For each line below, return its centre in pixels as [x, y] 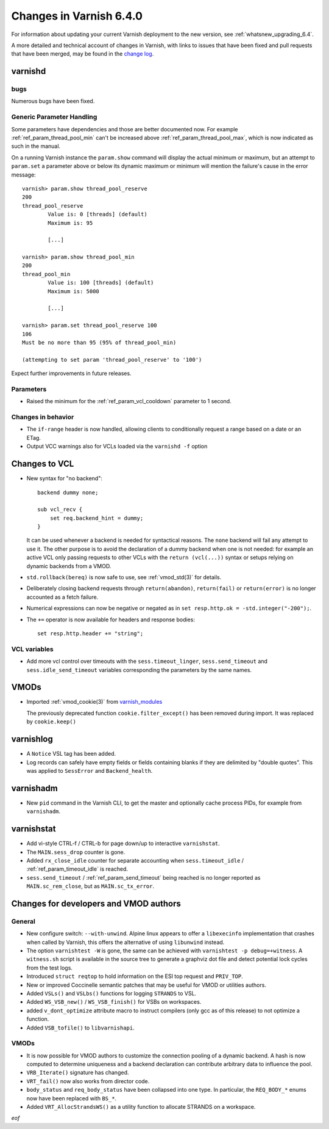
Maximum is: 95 [70, 223]
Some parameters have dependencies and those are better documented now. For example [125, 129]
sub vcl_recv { [60, 510]
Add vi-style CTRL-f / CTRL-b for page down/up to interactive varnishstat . [123, 844]
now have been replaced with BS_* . [72, 1098]
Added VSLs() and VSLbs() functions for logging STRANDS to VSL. [111, 993]
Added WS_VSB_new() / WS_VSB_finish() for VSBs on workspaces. [114, 1002]
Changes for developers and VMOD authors [96, 903]
